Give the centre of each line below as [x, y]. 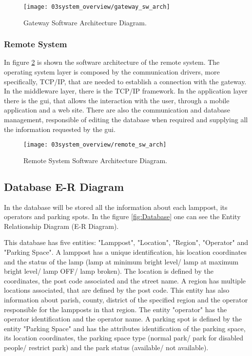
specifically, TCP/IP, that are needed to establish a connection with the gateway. [125, 81]
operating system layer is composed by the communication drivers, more [112, 72]
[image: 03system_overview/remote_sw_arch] [95, 145]
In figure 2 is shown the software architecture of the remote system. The [112, 62]
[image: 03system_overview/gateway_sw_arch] [97, 7]
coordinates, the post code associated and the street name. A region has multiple [125, 280]
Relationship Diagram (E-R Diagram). [61, 226]
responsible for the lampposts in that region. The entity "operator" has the [116, 309]
